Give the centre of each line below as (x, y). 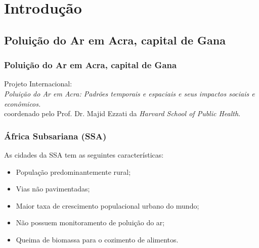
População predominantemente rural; (73, 171)
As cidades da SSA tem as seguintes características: (84, 154)
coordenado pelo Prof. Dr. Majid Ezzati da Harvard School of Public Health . (122, 113)
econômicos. (23, 103)
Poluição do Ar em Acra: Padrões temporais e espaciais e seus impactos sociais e (129, 93)
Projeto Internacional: (38, 84)
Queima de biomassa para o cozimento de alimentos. (97, 239)
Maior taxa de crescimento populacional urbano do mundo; (107, 205)
